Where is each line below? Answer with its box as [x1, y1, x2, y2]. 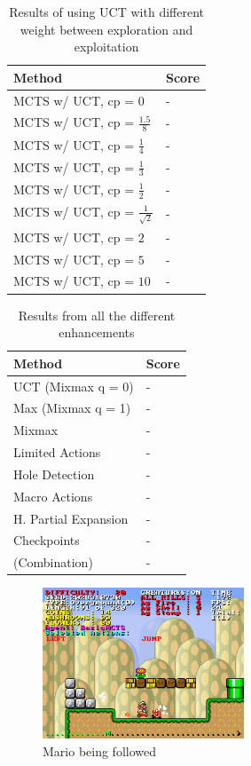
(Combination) [13, 553, 93, 572]
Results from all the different [18, 305, 176, 324]
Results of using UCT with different [9, 3, 204, 20]
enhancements [59, 323, 135, 342]
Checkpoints [13, 531, 80, 549]
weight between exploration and [20, 20, 193, 38]
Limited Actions [13, 443, 101, 462]
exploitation [74, 37, 139, 56]
